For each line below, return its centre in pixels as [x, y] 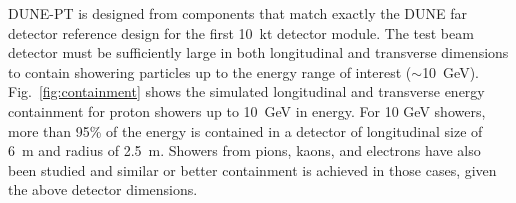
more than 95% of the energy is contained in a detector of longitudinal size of [245, 130]
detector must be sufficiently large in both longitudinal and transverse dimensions [258, 52]
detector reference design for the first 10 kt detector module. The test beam [241, 32]
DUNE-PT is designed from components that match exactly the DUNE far [237, 13]
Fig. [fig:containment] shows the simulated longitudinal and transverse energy [246, 91]
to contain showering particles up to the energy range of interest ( [210, 71]
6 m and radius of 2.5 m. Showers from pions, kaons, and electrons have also [244, 150]
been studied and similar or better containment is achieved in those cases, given [252, 169]
